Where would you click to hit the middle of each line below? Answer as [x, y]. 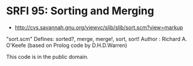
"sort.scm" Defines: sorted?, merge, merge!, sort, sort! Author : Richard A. [96, 39]
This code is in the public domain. [48, 56]
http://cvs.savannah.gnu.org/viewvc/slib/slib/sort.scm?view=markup [99, 27]
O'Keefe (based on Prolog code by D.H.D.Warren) [67, 45]
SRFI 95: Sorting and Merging [80, 11]
